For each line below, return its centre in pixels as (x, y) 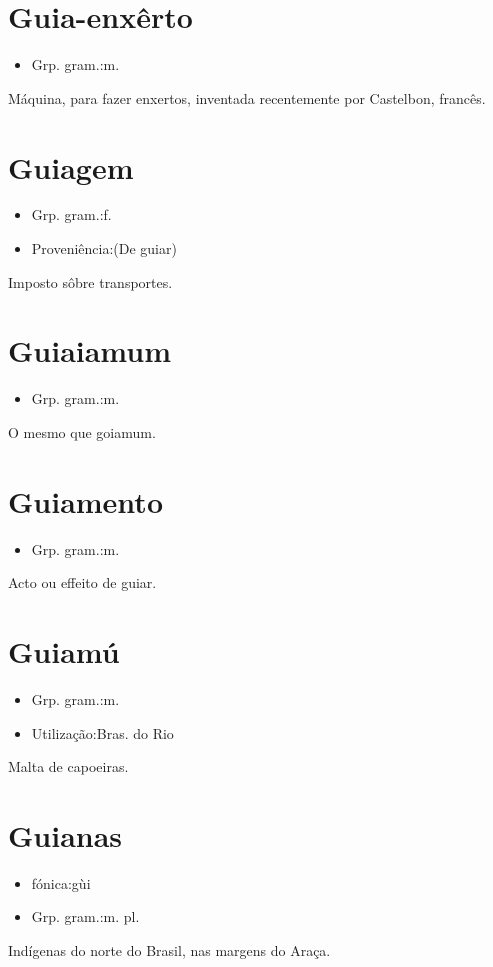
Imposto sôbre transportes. (90, 281)
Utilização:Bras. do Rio (102, 732)
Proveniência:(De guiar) (104, 248)
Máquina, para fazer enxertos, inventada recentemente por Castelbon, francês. (247, 97)
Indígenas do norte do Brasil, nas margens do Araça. (169, 950)
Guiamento (85, 500)
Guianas (65, 834)
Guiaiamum (90, 350)
